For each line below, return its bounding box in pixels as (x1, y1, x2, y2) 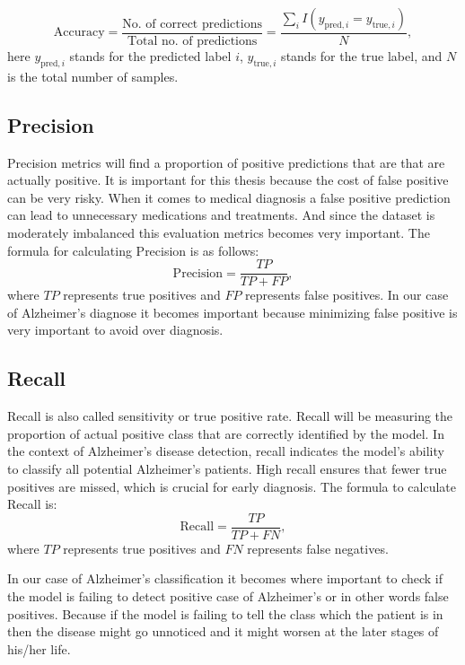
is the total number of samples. (7, 66, 179, 85)
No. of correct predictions (122, 17, 262, 31)
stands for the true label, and (281, 47, 443, 66)
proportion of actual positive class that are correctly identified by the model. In (7, 424, 444, 442)
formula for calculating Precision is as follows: (7, 241, 259, 259)
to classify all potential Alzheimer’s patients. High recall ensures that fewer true (7, 459, 447, 478)
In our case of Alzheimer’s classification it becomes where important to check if (7, 569, 443, 588)
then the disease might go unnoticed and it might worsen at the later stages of (7, 622, 439, 641)
